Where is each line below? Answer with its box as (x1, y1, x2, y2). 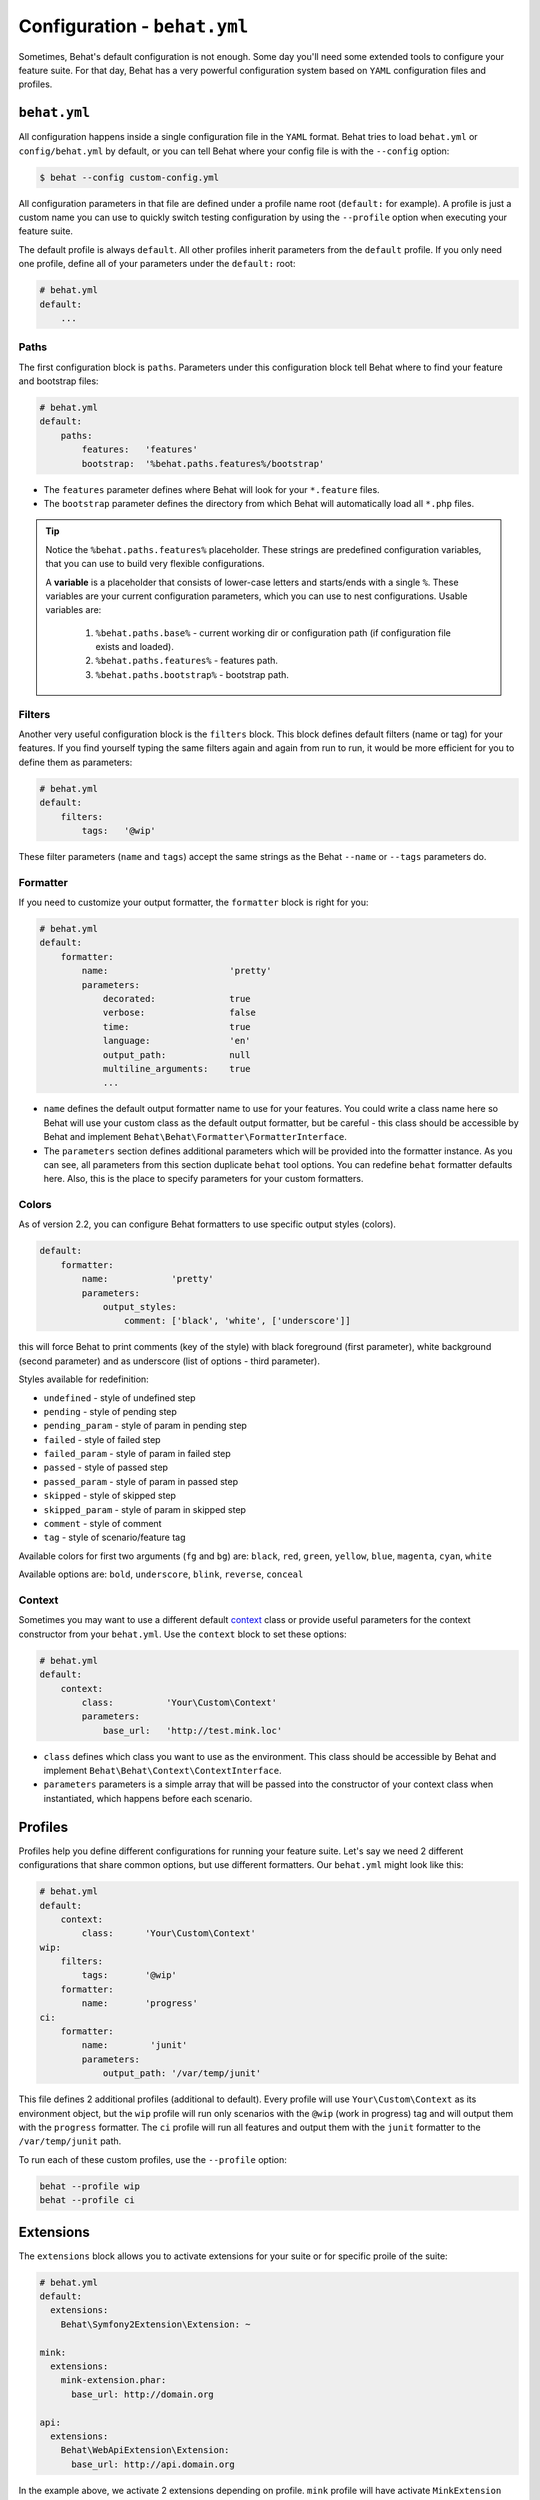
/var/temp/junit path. (18, 2135, 122, 2147)
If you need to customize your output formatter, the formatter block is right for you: (18, 896, 369, 909)
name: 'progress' (81, 1998, 199, 2009)
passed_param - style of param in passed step (43, 1475, 239, 1487)
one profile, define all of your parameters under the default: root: (18, 258, 296, 270)
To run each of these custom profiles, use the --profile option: (18, 2153, 287, 2165)
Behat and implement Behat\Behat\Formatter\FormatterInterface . (43, 1131, 347, 1143)
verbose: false (102, 1007, 257, 1019)
